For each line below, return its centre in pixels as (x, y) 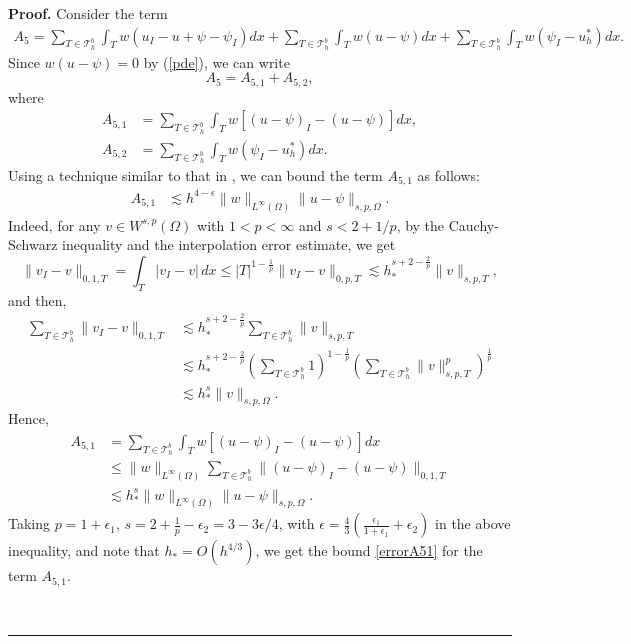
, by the (420, 224)
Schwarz (33, 244)
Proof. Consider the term (88, 13)
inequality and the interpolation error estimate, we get (229, 244)
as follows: (448, 174)
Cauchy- (473, 224)
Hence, (28, 418)
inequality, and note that (84, 550)
